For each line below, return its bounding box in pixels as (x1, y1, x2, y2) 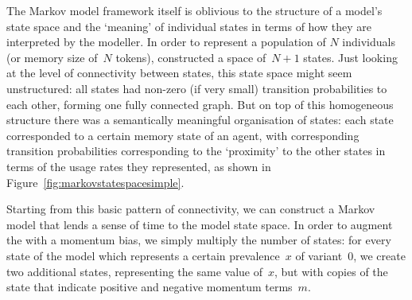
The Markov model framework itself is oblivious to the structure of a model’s (6, 2, 383, 18)
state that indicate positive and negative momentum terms (6, 279, 293, 295)
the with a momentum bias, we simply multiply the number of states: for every (6, 232, 391, 248)
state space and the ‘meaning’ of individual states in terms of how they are (6, 18, 371, 34)
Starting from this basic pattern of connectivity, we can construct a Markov (6, 201, 375, 217)
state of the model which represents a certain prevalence (6, 247, 280, 263)
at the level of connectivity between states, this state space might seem (6, 64, 352, 81)
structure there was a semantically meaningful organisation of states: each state (6, 111, 394, 128)
